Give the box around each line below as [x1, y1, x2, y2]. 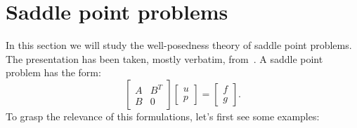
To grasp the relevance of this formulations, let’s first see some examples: [6, 108, 320, 123]
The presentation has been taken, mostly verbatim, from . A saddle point [6, 51, 323, 66]
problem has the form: [6, 65, 101, 80]
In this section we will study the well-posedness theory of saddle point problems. [6, 38, 352, 52]
